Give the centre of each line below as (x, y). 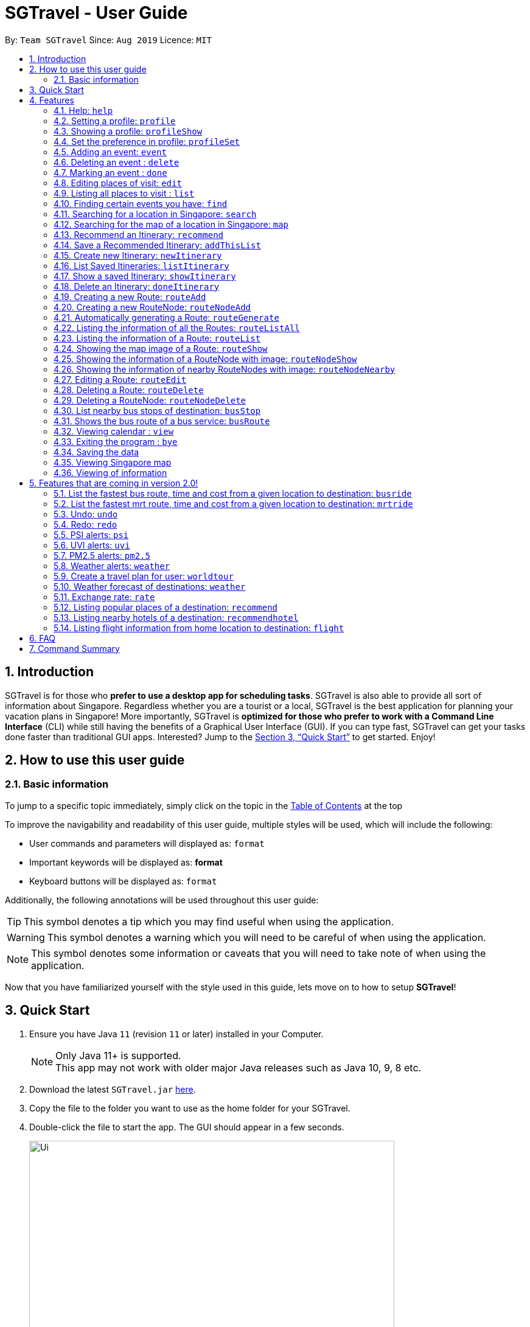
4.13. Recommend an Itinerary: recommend (138, 234)
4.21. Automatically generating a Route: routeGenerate (166, 317)
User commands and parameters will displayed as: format (147, 843)
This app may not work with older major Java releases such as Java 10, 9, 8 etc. (239, 1067)
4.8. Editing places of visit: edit (118, 183)
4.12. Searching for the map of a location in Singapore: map (171, 224)
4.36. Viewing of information (110, 472)
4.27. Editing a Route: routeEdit (120, 379)
